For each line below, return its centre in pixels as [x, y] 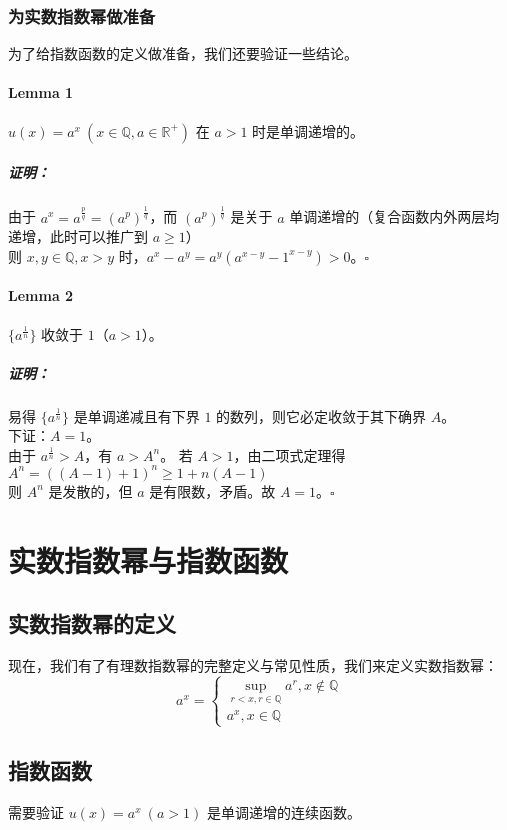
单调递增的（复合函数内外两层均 [394, 216]
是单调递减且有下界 [136, 415]
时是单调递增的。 [308, 130]
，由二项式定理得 [289, 454]
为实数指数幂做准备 [82, 15]
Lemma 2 [41, 295]
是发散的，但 [90, 490]
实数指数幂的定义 [92, 623]
